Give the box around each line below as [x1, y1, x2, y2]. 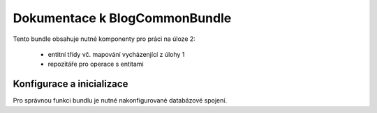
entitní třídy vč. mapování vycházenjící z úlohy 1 [47, 50, 185, 58]
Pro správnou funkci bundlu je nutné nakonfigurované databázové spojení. [13, 96, 227, 105]
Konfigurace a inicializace [13, 78, 128, 90]
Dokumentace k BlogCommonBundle [13, 10, 232, 26]
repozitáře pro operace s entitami [47, 60, 144, 69]
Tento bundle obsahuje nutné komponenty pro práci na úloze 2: [13, 35, 195, 43]
